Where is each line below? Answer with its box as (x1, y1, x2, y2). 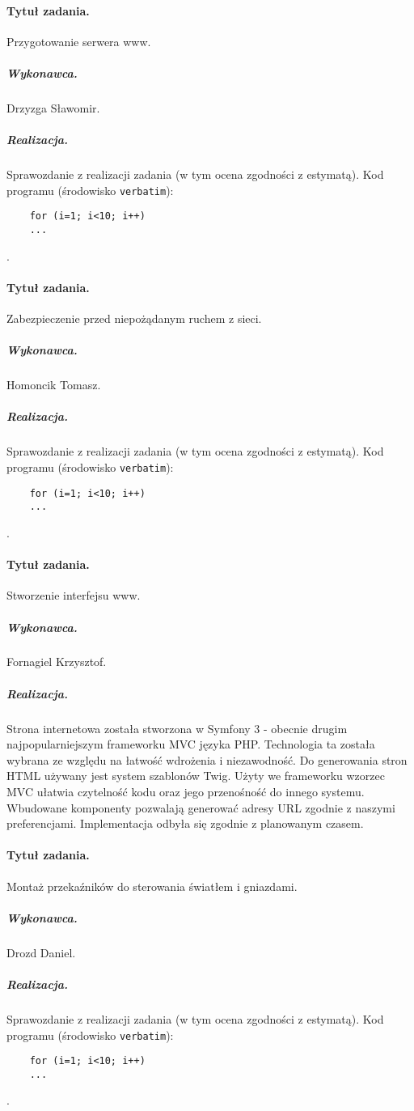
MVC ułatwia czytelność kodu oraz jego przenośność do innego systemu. (6, 783, 365, 800)
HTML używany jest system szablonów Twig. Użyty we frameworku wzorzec (6, 767, 385, 784)
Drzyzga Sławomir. (6, 99, 100, 116)
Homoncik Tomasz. (6, 376, 101, 393)
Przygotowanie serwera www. (6, 32, 151, 49)
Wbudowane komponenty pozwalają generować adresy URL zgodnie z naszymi (6, 799, 395, 816)
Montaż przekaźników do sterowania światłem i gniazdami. (6, 877, 298, 894)
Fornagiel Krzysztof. (6, 653, 107, 670)
